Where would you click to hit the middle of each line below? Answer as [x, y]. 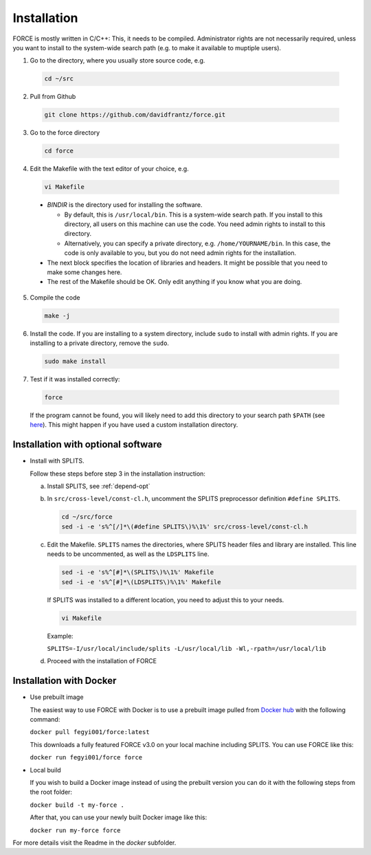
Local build [45, 770]
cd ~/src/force [87, 517]
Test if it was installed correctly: [75, 379]
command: [45, 720]
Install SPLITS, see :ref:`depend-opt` [99, 486]
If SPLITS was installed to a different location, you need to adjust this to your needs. [166, 600]
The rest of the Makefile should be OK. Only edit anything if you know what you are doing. [175, 282]
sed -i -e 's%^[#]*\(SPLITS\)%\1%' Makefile [138, 573]
